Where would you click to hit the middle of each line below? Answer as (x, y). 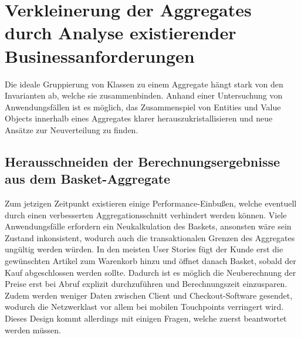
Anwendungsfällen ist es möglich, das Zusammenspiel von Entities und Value (143, 107)
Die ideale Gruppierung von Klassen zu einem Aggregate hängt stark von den (144, 84)
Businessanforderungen (100, 55)
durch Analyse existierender (121, 33)
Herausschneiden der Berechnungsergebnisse (143, 161)
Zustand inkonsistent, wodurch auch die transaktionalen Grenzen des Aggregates (150, 237)
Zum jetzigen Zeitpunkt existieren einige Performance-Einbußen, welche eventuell (151, 203)
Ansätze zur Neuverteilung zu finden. (72, 129)
